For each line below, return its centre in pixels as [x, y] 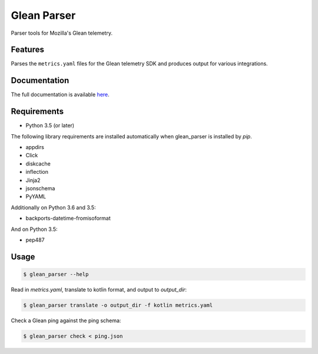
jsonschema [40, 188]
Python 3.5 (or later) [50, 125]
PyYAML [36, 197]
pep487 [35, 240]
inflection [37, 172]
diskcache [38, 163]
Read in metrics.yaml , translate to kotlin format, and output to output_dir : [99, 289]
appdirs [35, 147]
